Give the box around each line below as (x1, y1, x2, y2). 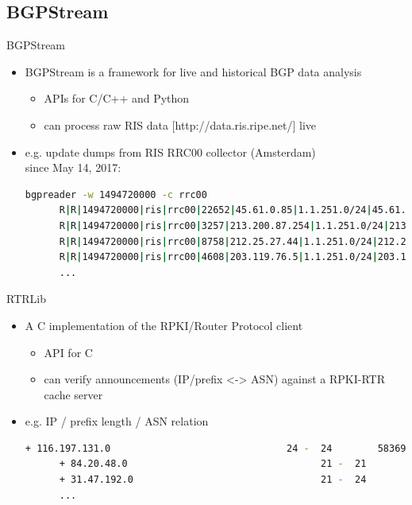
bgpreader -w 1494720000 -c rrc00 (25, 188, 207, 200)
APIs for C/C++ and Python (44, 90, 190, 107)
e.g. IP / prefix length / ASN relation (25, 413, 209, 429)
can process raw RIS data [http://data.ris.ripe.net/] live (44, 116, 317, 133)
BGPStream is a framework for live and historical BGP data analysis (25, 63, 362, 80)
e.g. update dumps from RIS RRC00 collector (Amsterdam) (25, 143, 316, 160)
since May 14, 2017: (25, 159, 121, 176)
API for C (44, 344, 93, 360)
